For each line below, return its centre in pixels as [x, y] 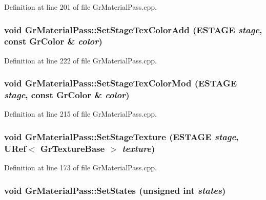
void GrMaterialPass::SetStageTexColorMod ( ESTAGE [121, 83]
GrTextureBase [73, 148]
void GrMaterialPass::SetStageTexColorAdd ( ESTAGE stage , [133, 29]
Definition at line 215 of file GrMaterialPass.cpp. [80, 114]
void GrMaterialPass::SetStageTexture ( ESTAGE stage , [121, 136]
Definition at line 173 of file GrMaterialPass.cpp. [80, 168]
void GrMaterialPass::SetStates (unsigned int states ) [115, 190]
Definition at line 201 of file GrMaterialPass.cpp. [80, 7]
